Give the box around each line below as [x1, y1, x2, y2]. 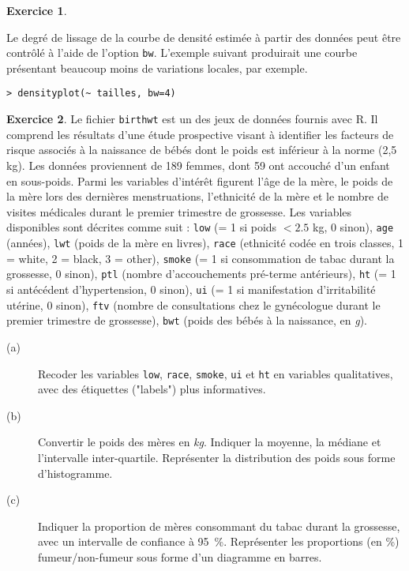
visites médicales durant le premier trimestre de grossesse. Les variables [6, 203, 352, 220]
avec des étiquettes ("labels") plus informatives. [38, 381, 266, 397]
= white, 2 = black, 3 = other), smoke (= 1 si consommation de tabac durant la [6, 250, 395, 266]
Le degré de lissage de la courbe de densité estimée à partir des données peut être [6, 28, 401, 45]
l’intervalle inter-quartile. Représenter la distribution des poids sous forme [38, 449, 396, 465]
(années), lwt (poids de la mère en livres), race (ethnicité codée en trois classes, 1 [6, 234, 403, 250]
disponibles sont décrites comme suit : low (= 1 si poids [6, 219, 277, 235]
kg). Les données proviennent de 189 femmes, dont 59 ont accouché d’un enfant [6, 156, 390, 173]
